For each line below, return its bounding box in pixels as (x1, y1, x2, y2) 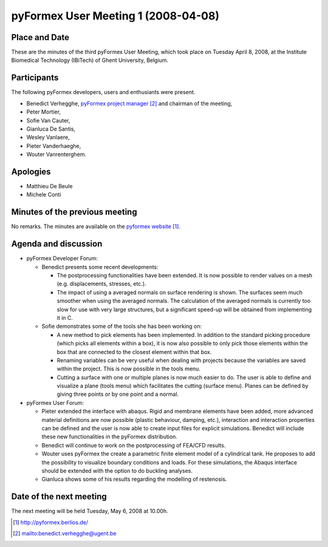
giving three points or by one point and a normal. (56, 390, 179, 398)
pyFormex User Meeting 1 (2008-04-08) (11, 9, 220, 22)
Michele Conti (26, 191, 61, 199)
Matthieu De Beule (26, 183, 73, 189)
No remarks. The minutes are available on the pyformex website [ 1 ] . (11, 223, 180, 230)
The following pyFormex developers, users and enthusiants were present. (11, 89, 196, 96)
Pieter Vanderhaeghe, (26, 142, 81, 149)
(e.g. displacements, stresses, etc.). (56, 280, 146, 288)
